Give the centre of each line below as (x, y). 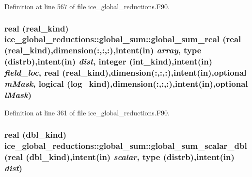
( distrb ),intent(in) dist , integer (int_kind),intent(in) (108, 61)
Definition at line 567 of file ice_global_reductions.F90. (87, 6)
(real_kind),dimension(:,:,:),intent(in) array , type (103, 50)
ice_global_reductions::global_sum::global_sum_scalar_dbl (126, 145)
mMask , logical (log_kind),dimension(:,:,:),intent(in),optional (126, 84)
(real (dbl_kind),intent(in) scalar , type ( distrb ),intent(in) (119, 156)
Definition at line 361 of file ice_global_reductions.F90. (87, 113)
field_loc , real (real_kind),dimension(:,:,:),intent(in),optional (126, 72)
